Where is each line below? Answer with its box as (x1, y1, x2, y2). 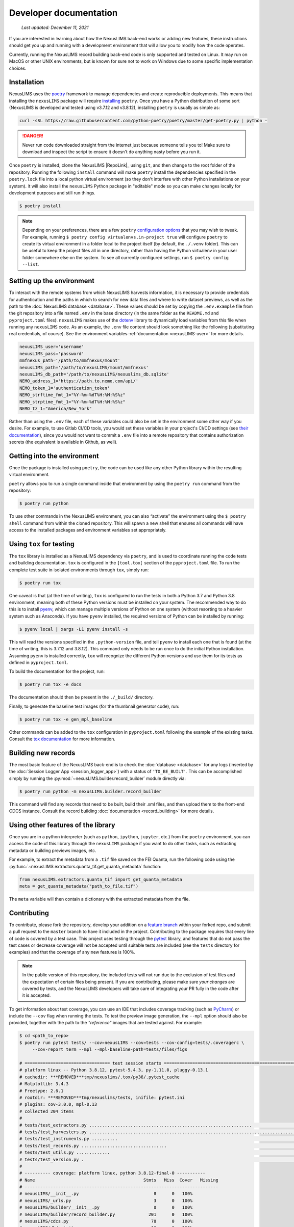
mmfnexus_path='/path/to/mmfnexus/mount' (19, 358, 121, 363)
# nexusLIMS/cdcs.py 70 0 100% (19, 1219, 193, 1224)
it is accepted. (22, 992, 51, 998)
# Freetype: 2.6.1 (19, 1088, 64, 1094)
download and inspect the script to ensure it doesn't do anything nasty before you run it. (22, 149, 201, 155)
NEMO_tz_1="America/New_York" (19, 405, 92, 411)
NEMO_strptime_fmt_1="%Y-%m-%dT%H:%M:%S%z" (19, 399, 126, 404)
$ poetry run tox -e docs (19, 682, 82, 687)
